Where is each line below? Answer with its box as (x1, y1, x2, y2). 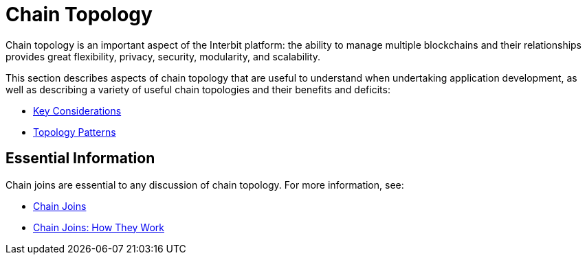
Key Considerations (33, 104, 122, 117)
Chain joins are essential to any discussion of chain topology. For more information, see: (5, 178, 404, 191)
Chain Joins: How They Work (33, 221, 164, 233)
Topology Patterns (33, 126, 116, 138)
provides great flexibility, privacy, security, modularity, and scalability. (5, 50, 321, 62)
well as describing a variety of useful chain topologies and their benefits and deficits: (5, 83, 390, 95)
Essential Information (5, 150, 155, 167)
